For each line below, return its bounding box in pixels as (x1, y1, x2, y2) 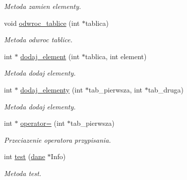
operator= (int (20, 118, 65, 128)
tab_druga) (148, 84, 184, 94)
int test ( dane (4, 151, 45, 162)
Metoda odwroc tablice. (4, 34, 72, 45)
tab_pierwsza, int (88, 84, 142, 94)
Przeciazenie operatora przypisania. (4, 134, 111, 145)
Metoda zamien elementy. (4, 1, 81, 11)
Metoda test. (4, 168, 42, 178)
